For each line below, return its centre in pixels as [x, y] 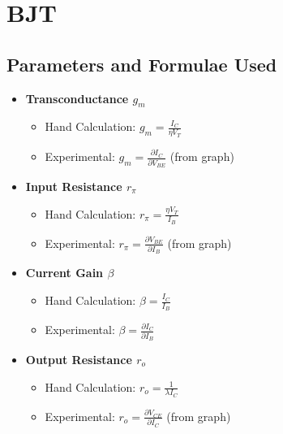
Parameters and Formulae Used [142, 64]
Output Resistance [79, 360]
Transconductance [77, 98]
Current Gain [64, 273]
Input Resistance [74, 186]
